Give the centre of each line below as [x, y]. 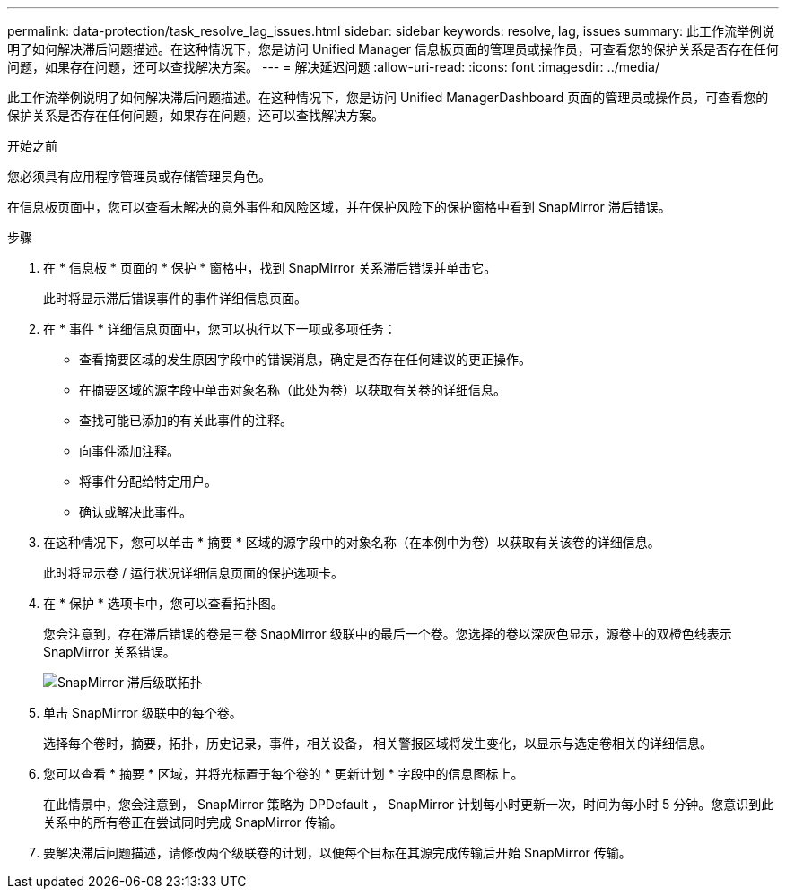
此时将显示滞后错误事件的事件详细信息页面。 [175, 298]
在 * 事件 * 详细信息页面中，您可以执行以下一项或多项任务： [220, 329]
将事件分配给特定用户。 [148, 481]
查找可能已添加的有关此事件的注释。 [186, 420]
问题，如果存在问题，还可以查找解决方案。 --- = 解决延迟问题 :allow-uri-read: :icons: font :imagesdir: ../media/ [334, 67]
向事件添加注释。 [129, 451]
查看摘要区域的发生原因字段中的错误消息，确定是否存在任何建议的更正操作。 [305, 359]
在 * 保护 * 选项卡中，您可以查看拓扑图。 [163, 603]
